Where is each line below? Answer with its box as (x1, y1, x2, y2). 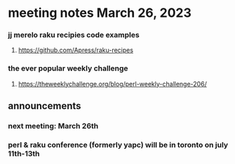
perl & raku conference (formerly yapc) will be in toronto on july (8, 140, 229, 150)
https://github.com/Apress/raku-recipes (18, 46, 134, 54)
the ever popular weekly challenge (8, 63, 128, 73)
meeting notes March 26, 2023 (8, 5, 192, 21)
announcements (8, 100, 81, 112)
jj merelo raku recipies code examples (8, 30, 140, 40)
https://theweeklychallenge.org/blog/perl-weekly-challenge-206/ (18, 80, 208, 88)
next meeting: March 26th (8, 121, 99, 131)
